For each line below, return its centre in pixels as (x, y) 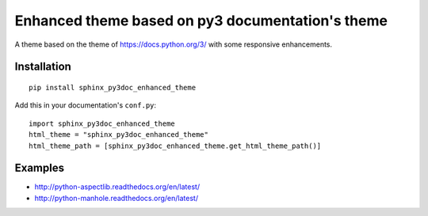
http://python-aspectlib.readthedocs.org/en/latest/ (117, 187)
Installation (43, 67)
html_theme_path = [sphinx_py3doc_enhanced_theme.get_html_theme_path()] (175, 146)
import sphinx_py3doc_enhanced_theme (102, 123)
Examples (40, 168)
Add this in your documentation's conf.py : (86, 105)
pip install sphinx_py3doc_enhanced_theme (113, 87)
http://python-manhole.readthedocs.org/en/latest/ (116, 198)
